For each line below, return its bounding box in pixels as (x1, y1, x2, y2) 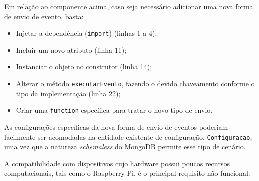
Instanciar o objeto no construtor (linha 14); (16, 61, 152, 72)
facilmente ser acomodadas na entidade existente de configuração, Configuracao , (4, 131, 252, 142)
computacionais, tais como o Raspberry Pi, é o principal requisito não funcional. (4, 168, 250, 178)
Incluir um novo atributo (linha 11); (16, 44, 127, 55)
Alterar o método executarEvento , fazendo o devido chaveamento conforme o (16, 78, 255, 89)
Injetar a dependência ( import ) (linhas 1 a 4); (16, 28, 157, 38)
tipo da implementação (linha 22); (16, 88, 121, 98)
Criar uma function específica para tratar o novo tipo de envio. (16, 105, 213, 115)
